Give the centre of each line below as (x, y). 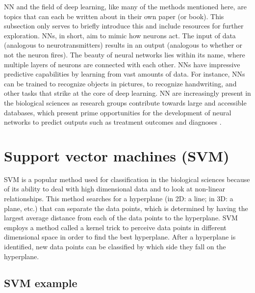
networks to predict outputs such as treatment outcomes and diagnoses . (113, 122)
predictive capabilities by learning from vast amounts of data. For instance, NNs (125, 74)
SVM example (41, 282)
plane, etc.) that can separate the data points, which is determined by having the (126, 208)
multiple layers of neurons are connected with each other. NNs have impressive (122, 64)
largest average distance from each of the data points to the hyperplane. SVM (121, 218)
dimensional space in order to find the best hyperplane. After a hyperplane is (120, 237)
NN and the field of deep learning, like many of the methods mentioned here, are (125, 6)
